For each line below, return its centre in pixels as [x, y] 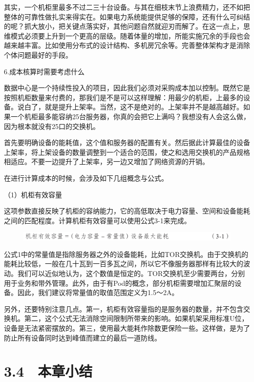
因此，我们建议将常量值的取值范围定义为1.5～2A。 [98, 292]
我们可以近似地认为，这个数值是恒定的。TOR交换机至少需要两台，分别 [131, 273]
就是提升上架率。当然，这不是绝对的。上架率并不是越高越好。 [144, 107]
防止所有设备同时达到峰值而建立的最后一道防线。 [83, 337]
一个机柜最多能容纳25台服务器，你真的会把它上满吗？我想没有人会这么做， [130, 116]
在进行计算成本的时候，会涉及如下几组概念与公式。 [86, 178]
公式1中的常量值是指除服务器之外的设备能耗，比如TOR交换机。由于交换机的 [126, 254]
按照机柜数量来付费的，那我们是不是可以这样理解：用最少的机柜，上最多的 [124, 97]
